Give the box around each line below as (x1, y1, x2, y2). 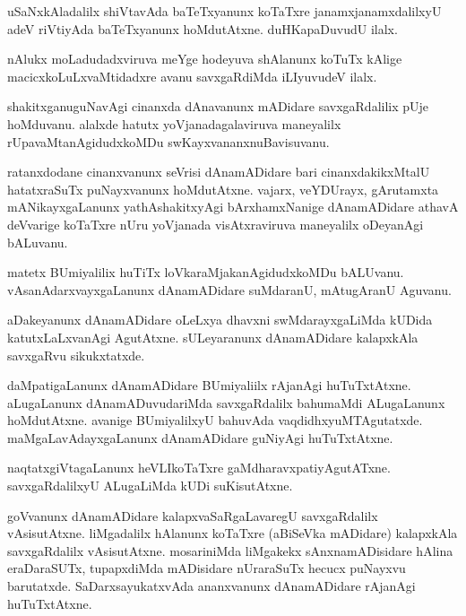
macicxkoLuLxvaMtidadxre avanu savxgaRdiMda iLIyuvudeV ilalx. (7, 66, 377, 85)
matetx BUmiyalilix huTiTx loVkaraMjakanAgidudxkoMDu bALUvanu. (7, 263, 404, 282)
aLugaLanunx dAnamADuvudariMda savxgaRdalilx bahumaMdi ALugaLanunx (7, 393, 445, 412)
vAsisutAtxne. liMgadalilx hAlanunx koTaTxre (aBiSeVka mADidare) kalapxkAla (7, 524, 458, 542)
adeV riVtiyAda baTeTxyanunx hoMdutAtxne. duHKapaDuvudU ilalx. (7, 19, 398, 38)
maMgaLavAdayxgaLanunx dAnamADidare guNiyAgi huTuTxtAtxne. (7, 428, 393, 447)
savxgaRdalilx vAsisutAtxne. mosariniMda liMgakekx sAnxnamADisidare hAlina (7, 541, 453, 560)
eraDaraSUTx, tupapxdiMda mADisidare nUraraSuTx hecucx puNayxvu (7, 559, 406, 577)
